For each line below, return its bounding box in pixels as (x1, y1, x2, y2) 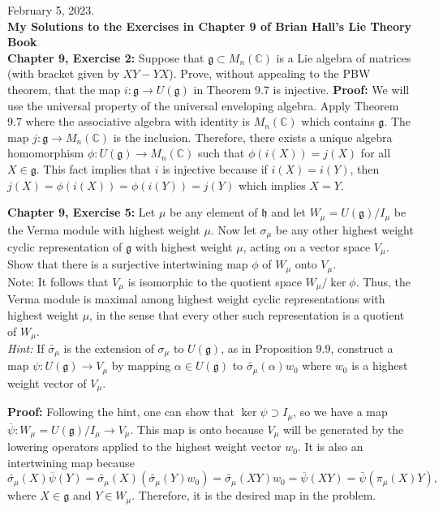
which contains (301, 113, 375, 130)
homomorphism (7, 144, 84, 161)
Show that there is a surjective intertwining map (7, 255, 248, 273)
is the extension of (63, 340, 154, 357)
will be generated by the (283, 420, 404, 437)
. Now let (210, 221, 256, 238)
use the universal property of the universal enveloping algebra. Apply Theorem (7, 97, 399, 114)
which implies (238, 176, 306, 193)
